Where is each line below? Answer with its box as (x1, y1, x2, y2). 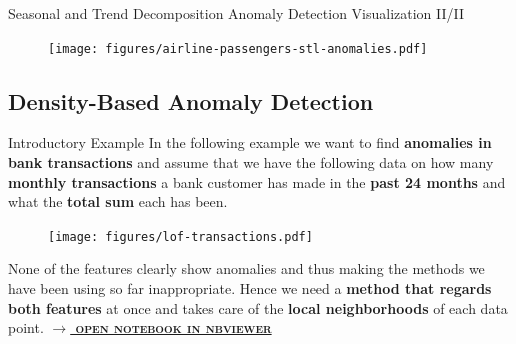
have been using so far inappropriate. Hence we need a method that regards (8, 278, 492, 299)
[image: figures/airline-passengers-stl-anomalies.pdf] (48, 41, 428, 56)
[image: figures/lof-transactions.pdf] (48, 229, 313, 244)
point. (8, 317, 44, 338)
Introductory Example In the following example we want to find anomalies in (8, 132, 492, 153)
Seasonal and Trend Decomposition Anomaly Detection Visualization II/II (8, 3, 465, 23)
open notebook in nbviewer (75, 317, 272, 338)
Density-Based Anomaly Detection (8, 85, 374, 116)
